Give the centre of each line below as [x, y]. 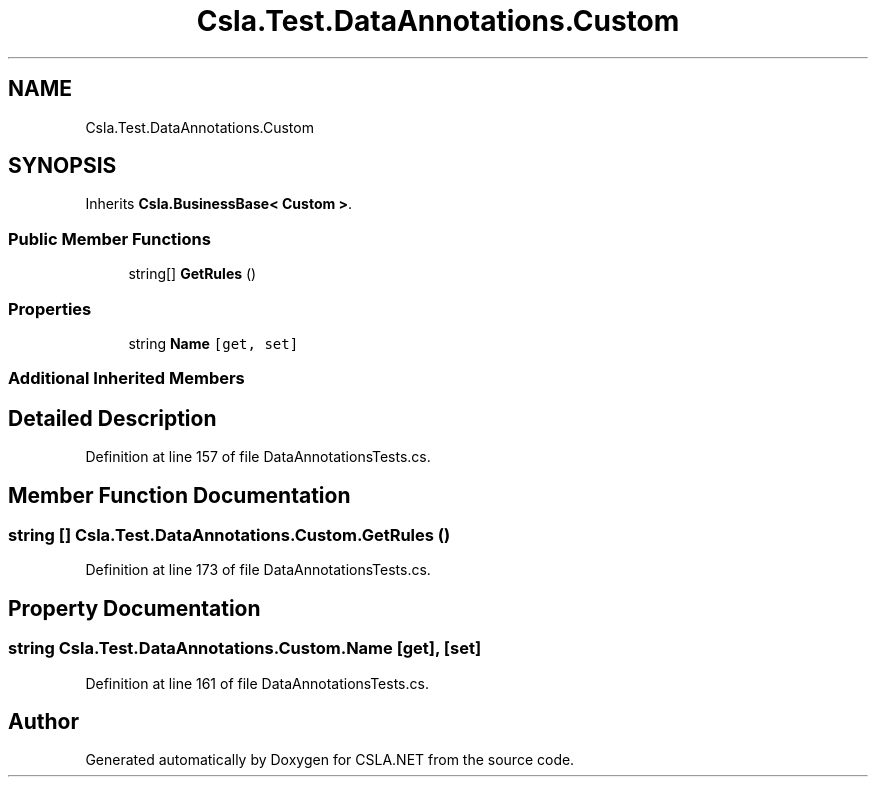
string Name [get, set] [213, 343]
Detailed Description [112, 418]
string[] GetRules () [192, 274]
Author [43, 722]
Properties [50, 308]
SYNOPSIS [62, 166]
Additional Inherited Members [126, 378]
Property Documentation [134, 608]
